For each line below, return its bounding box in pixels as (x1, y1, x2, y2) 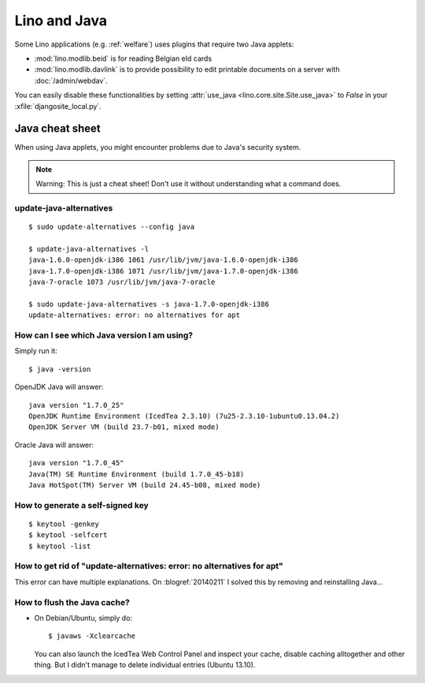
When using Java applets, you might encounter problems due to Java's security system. (14, 143, 301, 152)
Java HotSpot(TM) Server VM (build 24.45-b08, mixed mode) (28, 480, 261, 489)
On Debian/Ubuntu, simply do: (34, 613, 133, 622)
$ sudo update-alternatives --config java (28, 222, 195, 232)
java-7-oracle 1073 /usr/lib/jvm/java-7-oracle (28, 278, 216, 287)
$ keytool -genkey (28, 519, 100, 528)
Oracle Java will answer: (14, 440, 94, 450)
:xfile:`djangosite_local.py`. (14, 101, 102, 110)
